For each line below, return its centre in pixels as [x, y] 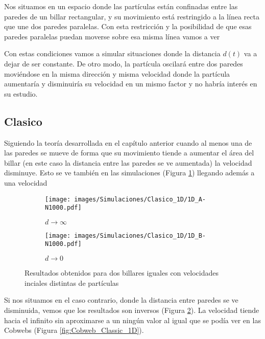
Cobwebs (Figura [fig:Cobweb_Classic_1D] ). [74, 330]
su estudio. [21, 93]
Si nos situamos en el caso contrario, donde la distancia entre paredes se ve [121, 300]
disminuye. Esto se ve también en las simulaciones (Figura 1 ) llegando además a [129, 173]
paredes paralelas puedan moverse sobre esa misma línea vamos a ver [112, 36]
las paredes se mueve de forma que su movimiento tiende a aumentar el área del [129, 153]
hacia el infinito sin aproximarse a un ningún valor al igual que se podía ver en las [132, 320]
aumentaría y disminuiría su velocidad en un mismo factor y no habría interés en [131, 84]
